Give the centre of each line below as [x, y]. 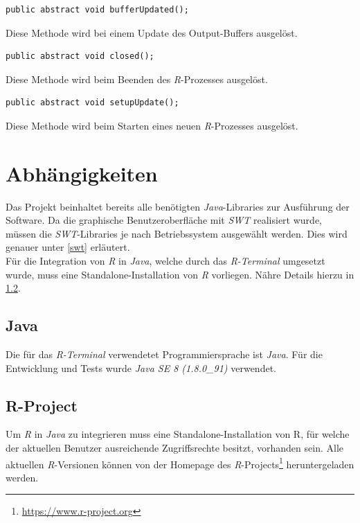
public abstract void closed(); [80, 56]
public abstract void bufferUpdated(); [97, 10]
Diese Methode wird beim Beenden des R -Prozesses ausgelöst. [137, 79]
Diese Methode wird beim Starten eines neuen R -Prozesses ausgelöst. [152, 125]
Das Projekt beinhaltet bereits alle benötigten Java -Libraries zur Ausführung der [178, 206]
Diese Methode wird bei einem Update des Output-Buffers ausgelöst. [152, 32]
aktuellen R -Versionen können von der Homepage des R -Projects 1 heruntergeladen [180, 463]
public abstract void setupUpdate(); [92, 103]
